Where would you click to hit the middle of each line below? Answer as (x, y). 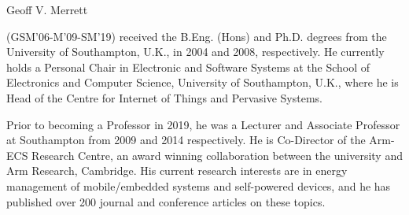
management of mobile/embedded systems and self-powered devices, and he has (199, 185)
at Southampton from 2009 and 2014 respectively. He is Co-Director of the (186, 140)
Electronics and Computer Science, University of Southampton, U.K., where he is (203, 82)
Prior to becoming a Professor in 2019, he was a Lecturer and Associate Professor (203, 124)
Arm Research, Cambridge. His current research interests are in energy (177, 171)
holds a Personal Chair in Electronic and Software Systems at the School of (188, 67)
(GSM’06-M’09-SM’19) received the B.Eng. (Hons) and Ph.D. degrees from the (197, 36)
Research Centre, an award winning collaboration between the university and (217, 155)
